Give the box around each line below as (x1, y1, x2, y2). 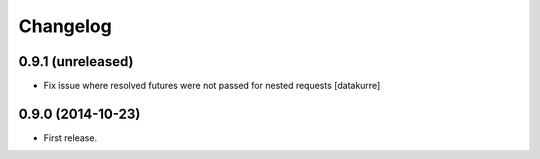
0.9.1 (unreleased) (18, 53, 134, 70)
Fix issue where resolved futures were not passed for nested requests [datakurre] (43, 80, 381, 92)
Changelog (18, 15, 112, 37)
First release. (43, 131, 98, 144)
